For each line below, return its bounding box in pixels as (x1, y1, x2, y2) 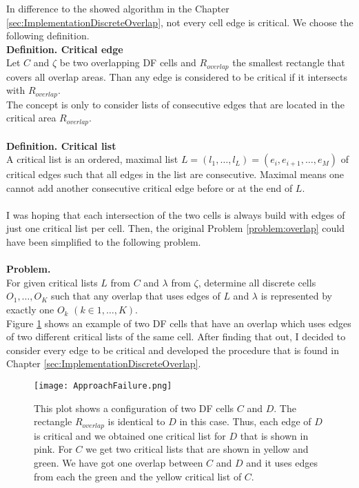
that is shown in (240, 428, 309, 442)
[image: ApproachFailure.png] (34, 381, 172, 391)
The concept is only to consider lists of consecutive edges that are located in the (6, 97, 345, 111)
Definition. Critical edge (6, 41, 123, 56)
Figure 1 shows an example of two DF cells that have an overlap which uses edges (6, 315, 351, 330)
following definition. (6, 28, 90, 43)
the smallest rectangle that (232, 55, 345, 70)
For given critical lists (6, 275, 98, 289)
